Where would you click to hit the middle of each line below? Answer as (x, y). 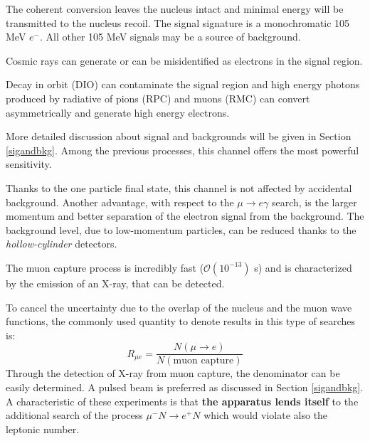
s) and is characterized (303, 267)
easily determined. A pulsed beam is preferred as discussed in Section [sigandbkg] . (185, 387)
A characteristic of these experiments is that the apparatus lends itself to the (182, 401)
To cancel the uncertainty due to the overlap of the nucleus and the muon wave (179, 307)
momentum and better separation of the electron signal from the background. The (185, 216)
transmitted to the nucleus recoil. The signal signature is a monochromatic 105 (178, 22)
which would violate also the (266, 415)
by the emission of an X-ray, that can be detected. (115, 283)
